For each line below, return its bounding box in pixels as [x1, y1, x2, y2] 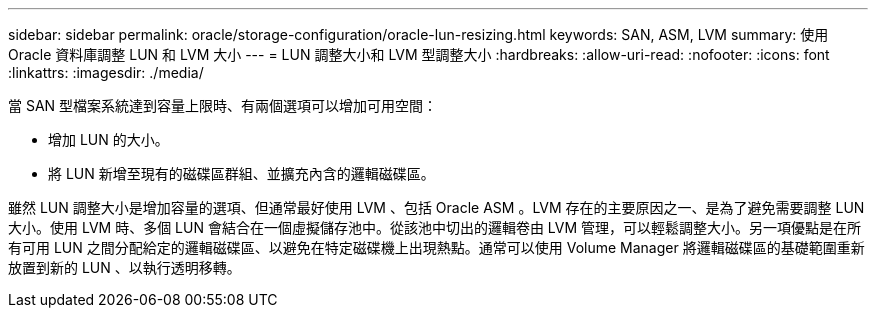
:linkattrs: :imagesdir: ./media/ [8, 64, 204, 81]
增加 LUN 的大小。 [48, 131, 169, 148]
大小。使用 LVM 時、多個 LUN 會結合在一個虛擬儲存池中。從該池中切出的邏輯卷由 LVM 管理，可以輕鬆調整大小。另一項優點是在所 [8, 219, 862, 236]
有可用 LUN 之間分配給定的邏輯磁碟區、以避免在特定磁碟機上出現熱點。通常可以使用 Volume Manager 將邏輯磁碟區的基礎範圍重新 [8, 239, 865, 256]
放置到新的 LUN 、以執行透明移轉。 [8, 259, 241, 276]
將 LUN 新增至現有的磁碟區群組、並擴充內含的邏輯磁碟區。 [48, 165, 435, 182]
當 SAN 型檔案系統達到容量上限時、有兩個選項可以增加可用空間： [8, 97, 438, 114]
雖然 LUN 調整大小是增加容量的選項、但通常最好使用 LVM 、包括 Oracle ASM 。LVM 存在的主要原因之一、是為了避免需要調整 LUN [8, 199, 865, 216]
